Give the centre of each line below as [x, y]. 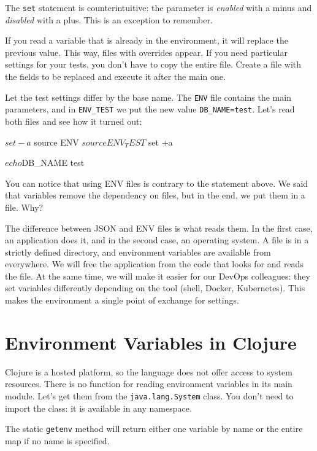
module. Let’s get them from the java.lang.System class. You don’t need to [149, 395]
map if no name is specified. [57, 440]
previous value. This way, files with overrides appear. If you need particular [147, 52]
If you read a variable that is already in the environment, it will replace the [147, 40]
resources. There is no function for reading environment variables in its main [149, 384]
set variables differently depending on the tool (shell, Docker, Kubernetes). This [155, 288]
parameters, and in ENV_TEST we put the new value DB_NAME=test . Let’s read [150, 109]
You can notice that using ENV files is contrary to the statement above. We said [157, 183]
